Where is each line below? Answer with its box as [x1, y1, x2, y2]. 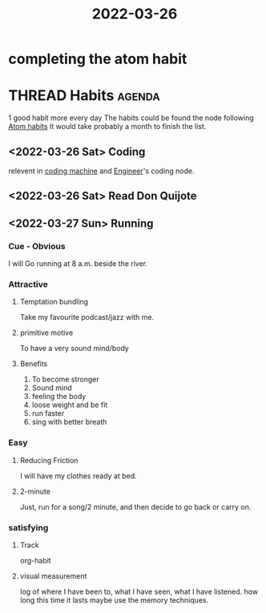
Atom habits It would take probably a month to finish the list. [8, 122, 207, 131]
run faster [31, 409, 65, 418]
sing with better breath [31, 417, 107, 427]
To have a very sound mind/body [19, 344, 130, 353]
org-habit [19, 555, 51, 565]
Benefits [19, 359, 48, 369]
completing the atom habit [8, 50, 187, 68]
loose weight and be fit [31, 400, 108, 409]
